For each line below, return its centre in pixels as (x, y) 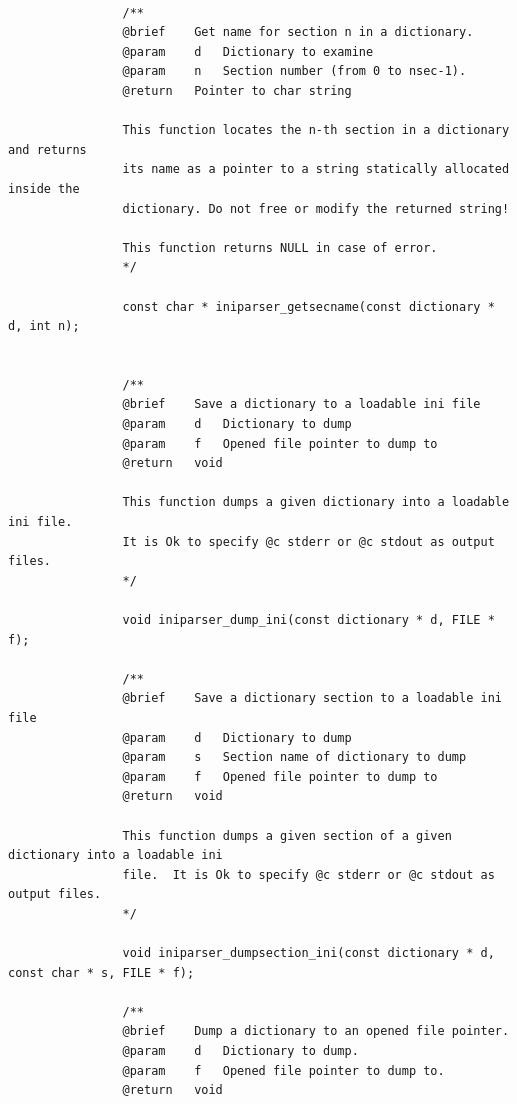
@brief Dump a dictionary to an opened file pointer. (316, 1031)
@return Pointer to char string (237, 90)
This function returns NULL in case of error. (280, 247)
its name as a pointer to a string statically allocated (316, 169)
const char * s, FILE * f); (101, 972)
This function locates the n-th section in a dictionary (316, 130)
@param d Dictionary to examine (248, 51)
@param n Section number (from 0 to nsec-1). (294, 71)
